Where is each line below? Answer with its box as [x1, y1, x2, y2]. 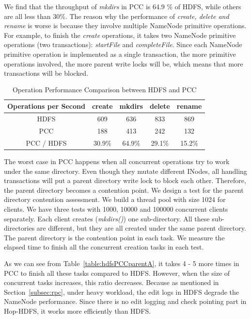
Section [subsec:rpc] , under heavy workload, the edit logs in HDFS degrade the [4, 286, 239, 297]
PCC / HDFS [26, 137, 67, 148]
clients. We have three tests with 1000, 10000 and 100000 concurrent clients [4, 203, 228, 214]
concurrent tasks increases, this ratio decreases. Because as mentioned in [4, 277, 219, 287]
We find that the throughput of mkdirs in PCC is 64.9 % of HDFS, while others [4, 1, 241, 11]
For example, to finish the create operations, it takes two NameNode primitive [4, 30, 236, 40]
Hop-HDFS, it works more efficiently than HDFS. [4, 305, 151, 316]
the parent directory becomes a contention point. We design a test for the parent [4, 185, 244, 195]
